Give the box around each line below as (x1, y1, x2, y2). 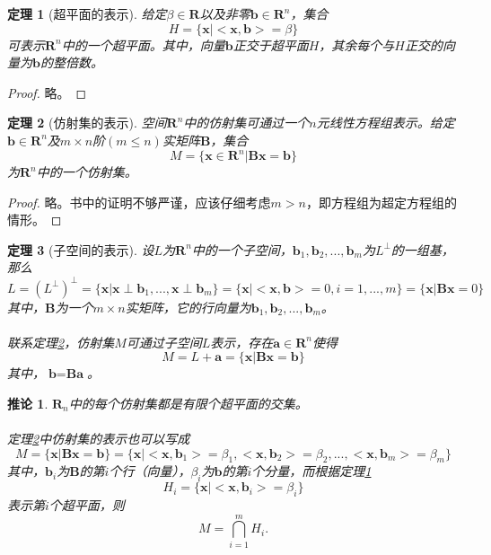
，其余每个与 (319, 35, 395, 54)
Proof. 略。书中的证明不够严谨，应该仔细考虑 (7, 192, 271, 211)
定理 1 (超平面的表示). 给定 (7, 4, 167, 22)
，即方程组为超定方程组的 (305, 192, 457, 211)
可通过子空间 (126, 332, 202, 351)
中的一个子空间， (191, 240, 293, 259)
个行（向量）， (109, 462, 191, 480)
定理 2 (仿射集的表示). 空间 (7, 113, 167, 132)
